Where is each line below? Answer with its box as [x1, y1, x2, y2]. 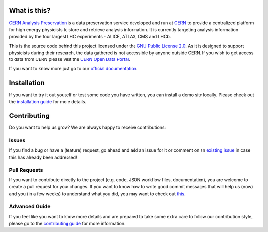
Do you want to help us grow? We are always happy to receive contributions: [9, 124, 166, 131]
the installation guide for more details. [9, 99, 87, 105]
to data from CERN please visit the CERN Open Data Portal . [9, 57, 130, 62]
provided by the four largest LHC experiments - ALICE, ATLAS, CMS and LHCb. [9, 34, 171, 40]
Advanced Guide [9, 203, 51, 210]
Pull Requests [9, 167, 43, 174]
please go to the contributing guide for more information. [9, 221, 126, 227]
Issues [9, 137, 26, 144]
